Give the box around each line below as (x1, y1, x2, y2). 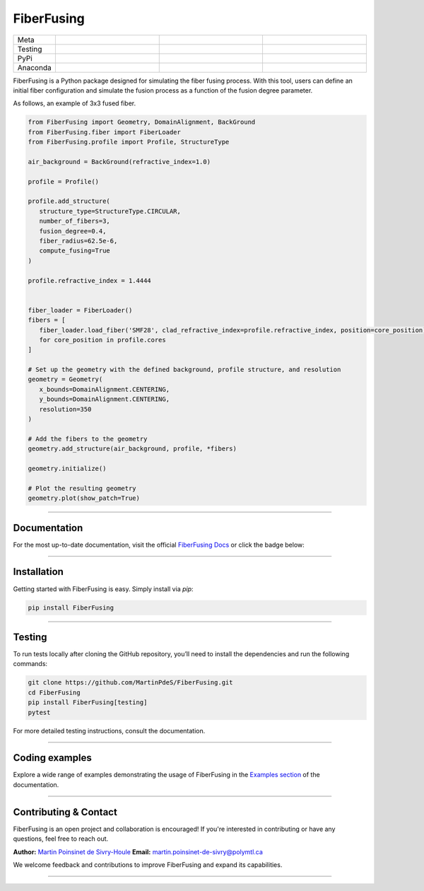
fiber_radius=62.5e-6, (39, 237, 118, 245)
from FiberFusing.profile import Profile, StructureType (28, 138, 230, 146)
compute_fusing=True (39, 247, 111, 255)
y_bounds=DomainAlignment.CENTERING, (39, 395, 170, 403)
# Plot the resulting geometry (28, 484, 137, 492)
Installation (13, 566, 64, 578)
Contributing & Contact (13, 806, 118, 818)
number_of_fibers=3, (39, 217, 111, 226)
